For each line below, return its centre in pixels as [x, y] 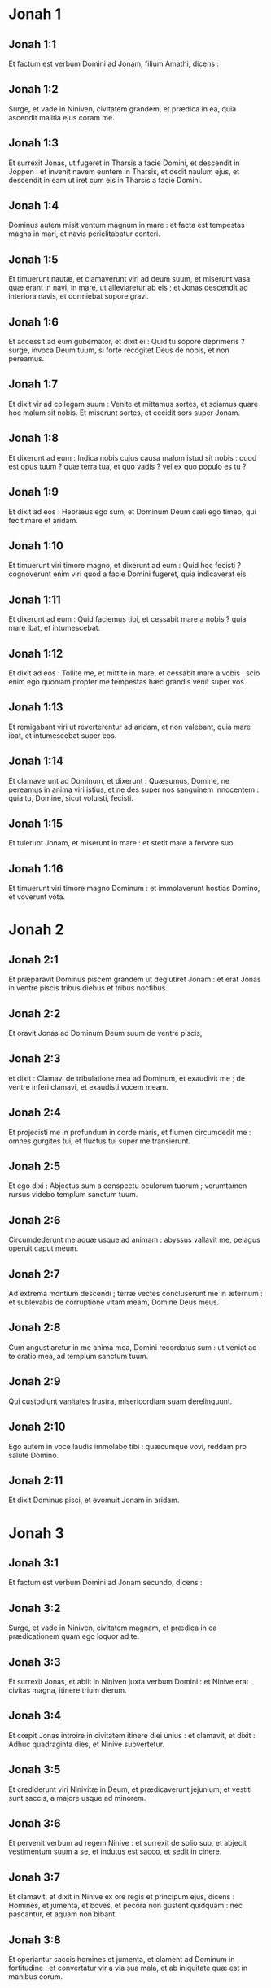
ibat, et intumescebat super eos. [63, 735]
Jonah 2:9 [35, 1381]
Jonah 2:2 [35, 1014]
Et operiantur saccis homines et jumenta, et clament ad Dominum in [122, 1959]
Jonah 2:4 [35, 1113]
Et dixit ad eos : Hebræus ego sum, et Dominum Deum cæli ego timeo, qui [132, 511]
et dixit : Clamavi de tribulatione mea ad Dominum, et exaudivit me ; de [127, 1078]
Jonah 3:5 [35, 1770]
